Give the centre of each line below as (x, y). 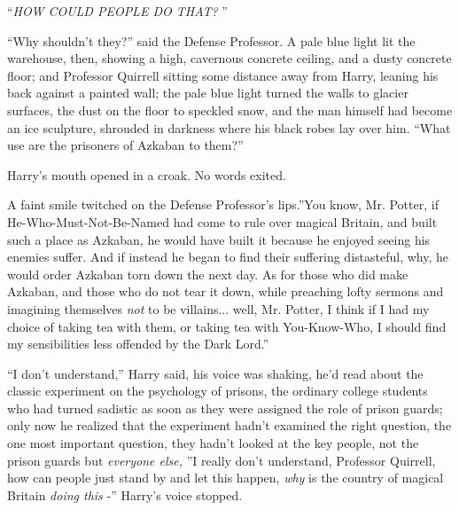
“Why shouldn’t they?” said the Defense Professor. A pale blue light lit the (211, 40)
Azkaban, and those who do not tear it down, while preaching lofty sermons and (226, 291)
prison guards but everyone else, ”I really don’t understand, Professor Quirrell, (222, 460)
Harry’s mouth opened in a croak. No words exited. (147, 174)
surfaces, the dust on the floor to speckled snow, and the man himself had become (230, 110)
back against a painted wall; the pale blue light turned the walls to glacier (208, 93)
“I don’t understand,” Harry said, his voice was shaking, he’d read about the (215, 373)
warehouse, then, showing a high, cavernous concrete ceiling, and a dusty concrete (229, 58)
